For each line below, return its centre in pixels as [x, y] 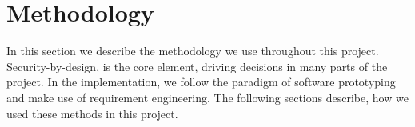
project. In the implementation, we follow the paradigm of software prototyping [201, 82]
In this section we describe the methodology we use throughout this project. [193, 51]
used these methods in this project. [92, 113]
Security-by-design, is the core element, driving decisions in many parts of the [197, 66]
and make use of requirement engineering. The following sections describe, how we [207, 97]
